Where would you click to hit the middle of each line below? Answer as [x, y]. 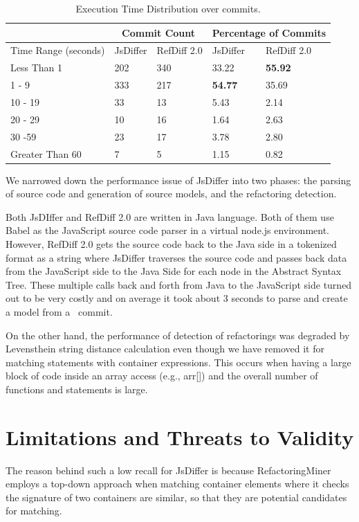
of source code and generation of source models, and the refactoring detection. [171, 193]
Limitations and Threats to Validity [180, 436]
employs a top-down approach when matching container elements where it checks [177, 484]
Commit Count [159, 32]
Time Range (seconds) [58, 50]
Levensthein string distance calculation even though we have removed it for [165, 349]
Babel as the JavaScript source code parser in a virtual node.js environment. [167, 230]
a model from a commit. [59, 311]
